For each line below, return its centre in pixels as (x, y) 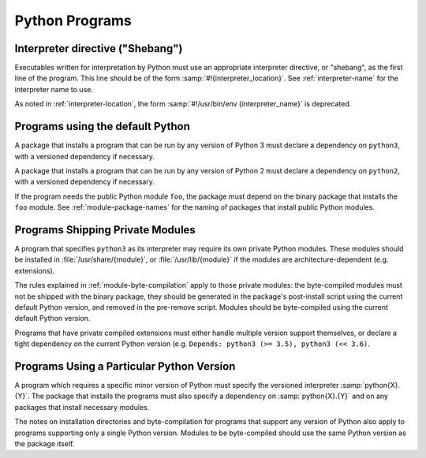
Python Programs (73, 20)
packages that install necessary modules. (82, 407)
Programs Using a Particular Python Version (125, 366)
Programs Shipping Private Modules (105, 230)
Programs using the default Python (103, 127)
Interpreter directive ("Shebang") (99, 48)
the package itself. (45, 443)
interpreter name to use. (54, 89)
